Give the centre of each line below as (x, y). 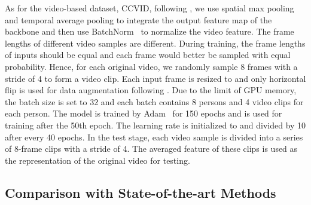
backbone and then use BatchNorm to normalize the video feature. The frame (150, 31)
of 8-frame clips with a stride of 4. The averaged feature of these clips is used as (151, 149)
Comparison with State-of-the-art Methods (141, 192)
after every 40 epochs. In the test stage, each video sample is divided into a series (154, 137)
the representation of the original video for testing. (97, 160)
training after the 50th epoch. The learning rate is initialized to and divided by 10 (155, 125)
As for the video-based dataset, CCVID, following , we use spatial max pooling (150, 8)
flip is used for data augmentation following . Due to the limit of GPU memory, (151, 90)
